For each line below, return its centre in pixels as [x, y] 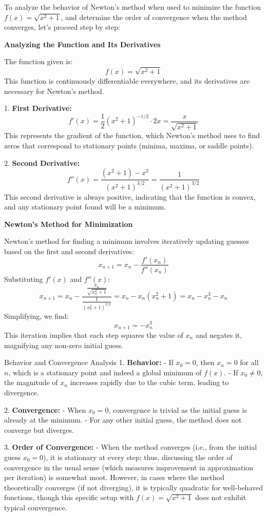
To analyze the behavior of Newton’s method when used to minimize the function [132, 7]
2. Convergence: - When [45, 409]
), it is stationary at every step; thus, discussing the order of [138, 457]
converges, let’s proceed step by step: [62, 27]
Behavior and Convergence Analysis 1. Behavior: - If [89, 362]
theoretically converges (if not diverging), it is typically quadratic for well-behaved [133, 487]
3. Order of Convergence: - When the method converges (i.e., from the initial [131, 447]
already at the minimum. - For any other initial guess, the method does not [123, 420]
